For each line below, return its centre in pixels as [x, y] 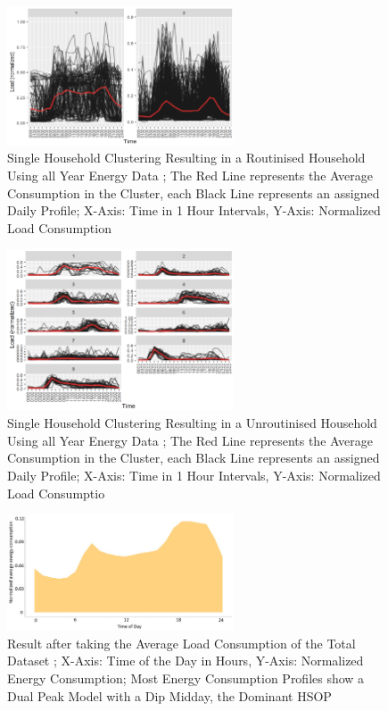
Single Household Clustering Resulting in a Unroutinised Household [192, 423]
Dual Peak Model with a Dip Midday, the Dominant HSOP [169, 695]
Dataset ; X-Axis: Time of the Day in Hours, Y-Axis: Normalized [186, 661]
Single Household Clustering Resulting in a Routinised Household [186, 158]
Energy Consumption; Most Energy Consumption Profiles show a [186, 678]
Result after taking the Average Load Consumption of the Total [182, 643]
